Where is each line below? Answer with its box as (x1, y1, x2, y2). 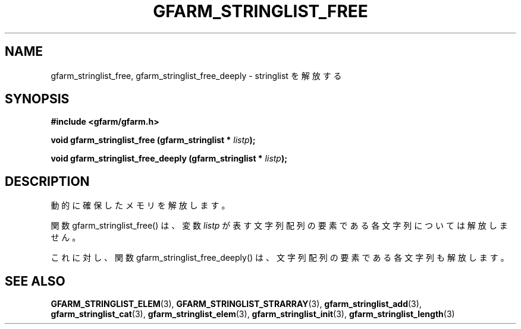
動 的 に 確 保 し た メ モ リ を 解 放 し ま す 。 (51, 200, 230, 211)
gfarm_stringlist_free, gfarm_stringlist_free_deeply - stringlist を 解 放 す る (51, 70, 342, 81)
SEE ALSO (5, 273, 65, 289)
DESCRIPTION (5, 173, 90, 189)
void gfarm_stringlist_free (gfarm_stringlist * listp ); (51, 135, 256, 145)
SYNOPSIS (5, 91, 70, 107)
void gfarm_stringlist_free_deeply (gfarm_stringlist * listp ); (51, 153, 288, 164)
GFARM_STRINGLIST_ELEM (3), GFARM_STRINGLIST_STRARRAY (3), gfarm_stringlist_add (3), (51, 299, 422, 309)
